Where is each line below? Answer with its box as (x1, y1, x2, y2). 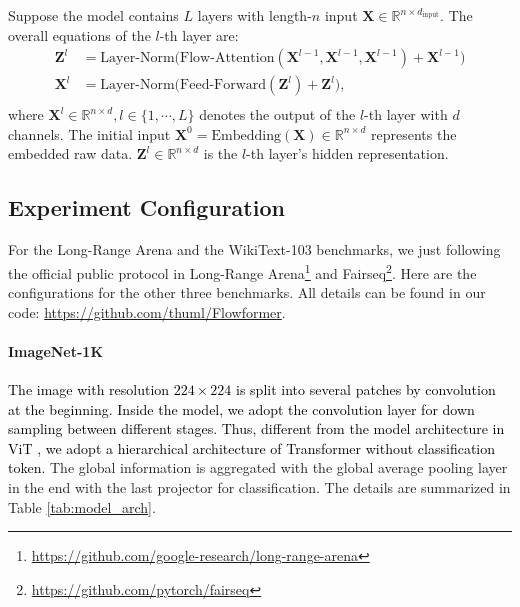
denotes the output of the (199, 104, 356, 125)
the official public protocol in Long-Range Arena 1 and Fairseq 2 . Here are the (8, 259, 477, 283)
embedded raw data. (8, 143, 133, 164)
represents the (371, 123, 457, 144)
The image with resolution (8, 379, 170, 400)
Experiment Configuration (8, 192, 285, 223)
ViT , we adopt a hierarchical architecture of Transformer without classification (8, 437, 496, 458)
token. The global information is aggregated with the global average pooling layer (8, 457, 508, 478)
